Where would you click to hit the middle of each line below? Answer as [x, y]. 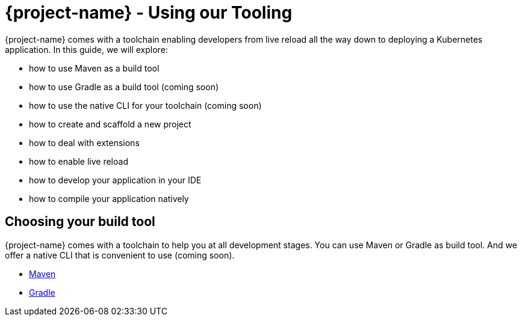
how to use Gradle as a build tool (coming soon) [124, 87]
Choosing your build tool [80, 222]
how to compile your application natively [109, 198]
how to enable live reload [79, 161]
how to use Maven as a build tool [94, 68]
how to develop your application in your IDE [115, 180]
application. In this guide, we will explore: [86, 49]
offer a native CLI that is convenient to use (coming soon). [120, 255]
